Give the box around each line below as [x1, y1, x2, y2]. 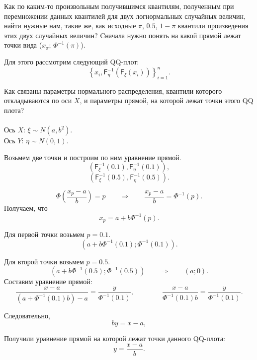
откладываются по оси [4, 95, 72, 106]
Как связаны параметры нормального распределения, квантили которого [4, 85, 222, 96]
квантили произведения [177, 20, 249, 31]
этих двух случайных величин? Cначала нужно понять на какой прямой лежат [4, 30, 241, 40]
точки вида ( [4, 40, 42, 50]
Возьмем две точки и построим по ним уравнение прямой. [4, 152, 181, 162]
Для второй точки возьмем [4, 256, 84, 266]
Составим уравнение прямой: [4, 276, 92, 287]
